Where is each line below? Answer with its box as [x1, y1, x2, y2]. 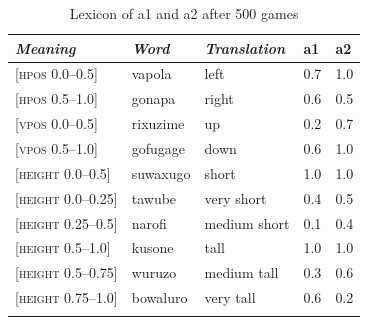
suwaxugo [131, 162, 191, 183]
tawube [131, 187, 177, 208]
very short [204, 187, 267, 208]
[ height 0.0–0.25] [15, 187, 118, 208]
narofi [131, 212, 167, 233]
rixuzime [131, 113, 185, 134]
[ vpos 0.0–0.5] [15, 113, 98, 134]
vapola [131, 63, 172, 84]
